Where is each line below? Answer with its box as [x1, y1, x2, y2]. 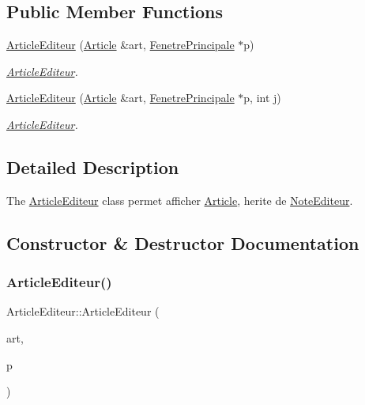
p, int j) [243, 89, 281, 106]
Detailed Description [6, 154, 179, 179]
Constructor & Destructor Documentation [6, 230, 359, 255]
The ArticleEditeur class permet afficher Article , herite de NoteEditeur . [6, 191, 353, 208]
